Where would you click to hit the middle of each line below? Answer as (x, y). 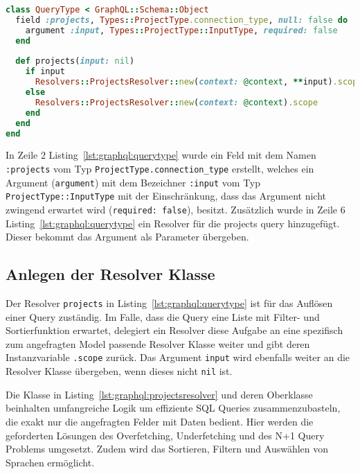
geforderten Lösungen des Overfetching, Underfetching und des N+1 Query (165, 435)
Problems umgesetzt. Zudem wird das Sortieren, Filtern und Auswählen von (167, 449)
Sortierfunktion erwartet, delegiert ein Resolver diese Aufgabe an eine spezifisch (174, 330)
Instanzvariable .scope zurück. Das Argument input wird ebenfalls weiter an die (178, 357)
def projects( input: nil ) (75, 61)
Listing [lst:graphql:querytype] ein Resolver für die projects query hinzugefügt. (173, 223)
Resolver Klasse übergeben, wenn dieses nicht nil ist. (119, 371)
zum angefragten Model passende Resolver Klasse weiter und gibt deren (158, 343)
